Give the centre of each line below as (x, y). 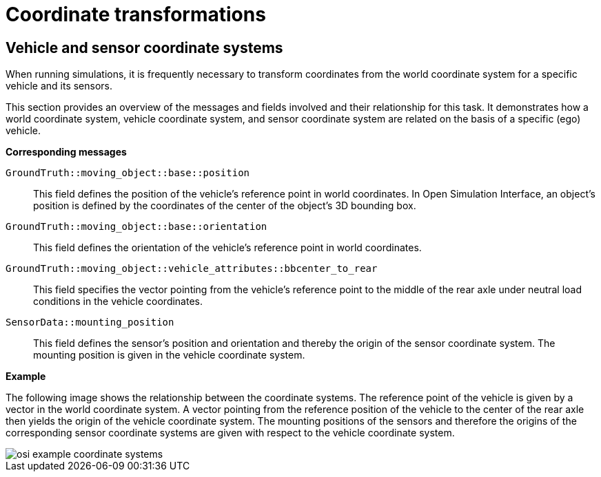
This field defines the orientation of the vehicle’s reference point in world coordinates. (227, 248)
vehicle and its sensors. (59, 86)
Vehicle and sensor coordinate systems (144, 47)
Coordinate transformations (136, 14)
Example (26, 377)
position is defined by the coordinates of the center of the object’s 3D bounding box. (225, 206)
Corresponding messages (66, 152)
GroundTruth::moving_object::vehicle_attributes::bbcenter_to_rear (192, 269)
